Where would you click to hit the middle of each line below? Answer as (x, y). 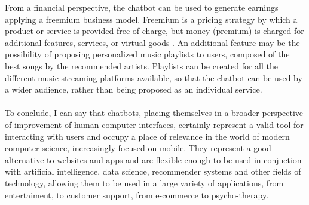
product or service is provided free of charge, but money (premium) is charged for (154, 31)
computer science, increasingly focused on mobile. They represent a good (138, 148)
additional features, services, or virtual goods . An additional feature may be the (152, 42)
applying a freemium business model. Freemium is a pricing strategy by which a (151, 19)
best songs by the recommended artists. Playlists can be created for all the (142, 65)
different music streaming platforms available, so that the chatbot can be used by (154, 77)
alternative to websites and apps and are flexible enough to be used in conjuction (153, 159)
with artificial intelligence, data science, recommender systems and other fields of (153, 171)
